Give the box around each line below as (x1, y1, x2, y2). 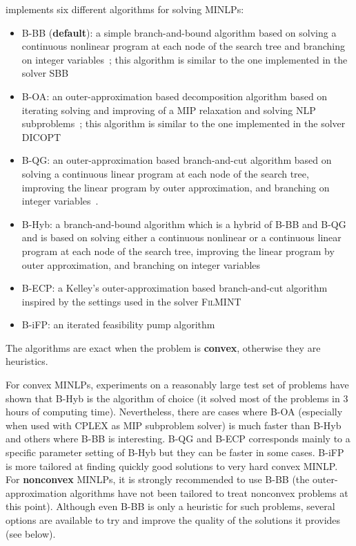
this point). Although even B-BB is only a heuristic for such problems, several (6, 499, 335, 514)
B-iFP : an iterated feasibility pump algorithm (21, 317, 215, 332)
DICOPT (21, 129, 61, 144)
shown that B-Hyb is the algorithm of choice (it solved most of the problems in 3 (6, 390, 348, 405)
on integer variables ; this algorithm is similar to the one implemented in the (21, 52, 348, 66)
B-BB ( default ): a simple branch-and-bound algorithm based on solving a (21, 25, 337, 39)
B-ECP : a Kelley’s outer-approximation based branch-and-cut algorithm (21, 281, 328, 295)
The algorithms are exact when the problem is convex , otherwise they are (6, 340, 321, 355)
